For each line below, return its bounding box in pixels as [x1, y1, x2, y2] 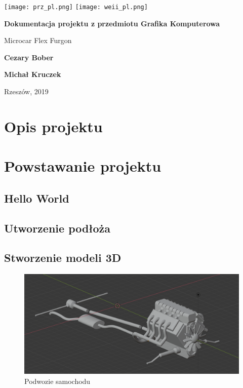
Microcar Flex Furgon [4, 35, 72, 46]
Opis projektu [4, 115, 103, 136]
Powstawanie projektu [4, 156, 161, 176]
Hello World [4, 190, 69, 206]
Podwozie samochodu [24, 375, 91, 386]
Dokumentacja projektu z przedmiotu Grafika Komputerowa [4, 18, 220, 28]
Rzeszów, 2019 [4, 86, 49, 97]
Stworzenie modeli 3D [4, 250, 121, 265]
